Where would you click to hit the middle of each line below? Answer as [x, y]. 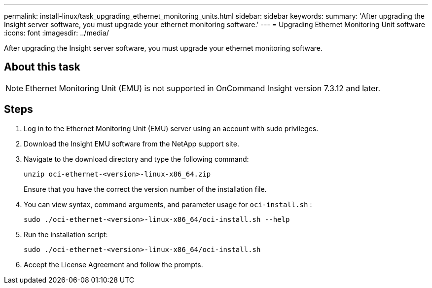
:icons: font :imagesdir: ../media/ [56, 33]
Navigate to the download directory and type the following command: [136, 159]
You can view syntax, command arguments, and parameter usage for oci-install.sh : [168, 204]
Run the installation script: [66, 234]
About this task [42, 67]
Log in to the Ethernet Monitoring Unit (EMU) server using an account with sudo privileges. [171, 128]
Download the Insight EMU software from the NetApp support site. [132, 144]
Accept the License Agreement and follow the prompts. [113, 264]
